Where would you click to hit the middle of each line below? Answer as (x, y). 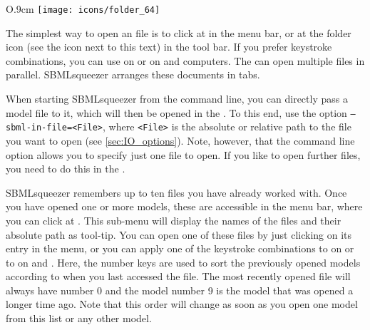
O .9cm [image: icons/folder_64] (83, 9)
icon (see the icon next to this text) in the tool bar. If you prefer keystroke (169, 47)
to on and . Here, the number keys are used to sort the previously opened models (183, 262)
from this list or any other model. (79, 318)
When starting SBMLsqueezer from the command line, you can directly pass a (177, 99)
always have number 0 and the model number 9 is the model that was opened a (180, 290)
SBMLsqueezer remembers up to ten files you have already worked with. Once (176, 192)
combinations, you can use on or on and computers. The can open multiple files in (185, 60)
